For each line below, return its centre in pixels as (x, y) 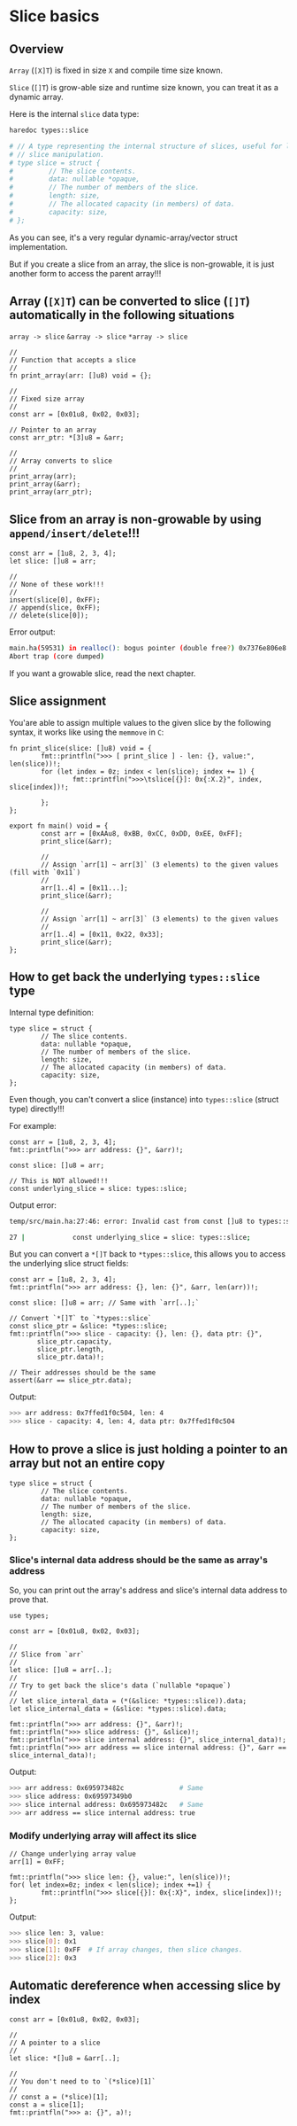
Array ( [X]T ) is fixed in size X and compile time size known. (116, 70)
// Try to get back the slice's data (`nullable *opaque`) (120, 1686)
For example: (33, 1125)
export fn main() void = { (59, 826)
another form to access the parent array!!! (85, 273)
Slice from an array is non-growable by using (136, 519)
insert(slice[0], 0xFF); (55, 600)
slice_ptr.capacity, (75, 1342)
